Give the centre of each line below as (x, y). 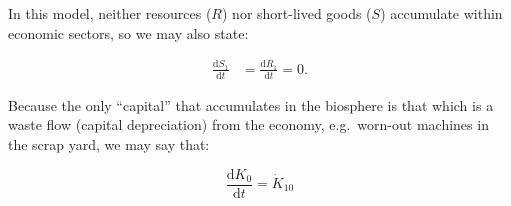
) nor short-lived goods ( (296, 13)
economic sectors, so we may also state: (128, 32)
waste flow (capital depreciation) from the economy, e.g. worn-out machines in (248, 124)
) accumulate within (441, 13)
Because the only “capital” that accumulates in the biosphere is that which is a (251, 104)
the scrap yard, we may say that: (109, 143)
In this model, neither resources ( (110, 13)
